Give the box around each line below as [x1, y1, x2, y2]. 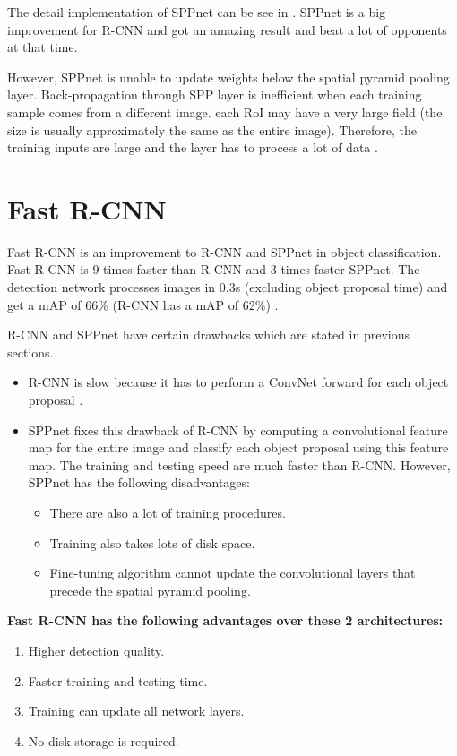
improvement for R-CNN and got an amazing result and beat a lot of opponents [7, 20, 447, 39]
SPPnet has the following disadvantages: [28, 473, 250, 492]
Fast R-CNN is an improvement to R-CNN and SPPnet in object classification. [7, 242, 442, 261]
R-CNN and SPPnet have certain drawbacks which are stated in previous [7, 325, 410, 344]
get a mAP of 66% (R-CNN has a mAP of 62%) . [7, 295, 279, 314]
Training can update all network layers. [28, 701, 245, 720]
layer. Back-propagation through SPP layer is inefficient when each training [7, 85, 422, 104]
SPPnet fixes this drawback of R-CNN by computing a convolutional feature [28, 420, 448, 439]
